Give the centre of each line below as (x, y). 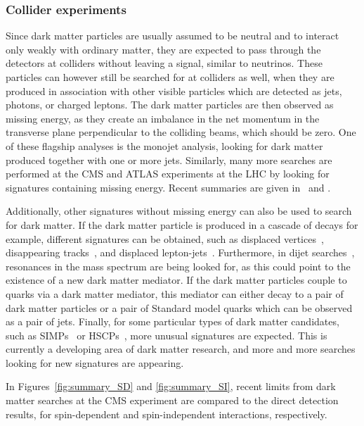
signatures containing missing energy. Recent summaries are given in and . (168, 187)
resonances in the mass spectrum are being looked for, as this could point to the (178, 266)
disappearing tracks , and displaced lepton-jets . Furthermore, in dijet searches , (180, 252)
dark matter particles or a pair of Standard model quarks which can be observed (179, 307)
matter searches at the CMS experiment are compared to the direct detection (172, 400)
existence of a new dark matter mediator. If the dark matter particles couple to (176, 280)
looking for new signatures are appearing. (95, 362)
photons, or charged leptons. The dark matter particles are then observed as (170, 105)
